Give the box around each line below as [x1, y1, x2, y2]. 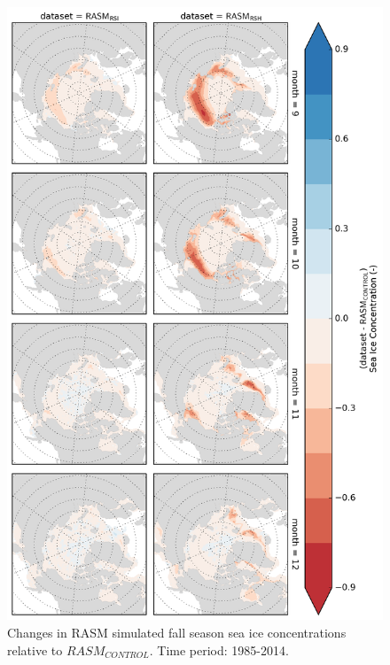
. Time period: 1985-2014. [149, 640, 289, 659]
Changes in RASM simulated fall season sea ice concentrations [7, 623, 347, 642]
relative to [7, 640, 63, 659]
